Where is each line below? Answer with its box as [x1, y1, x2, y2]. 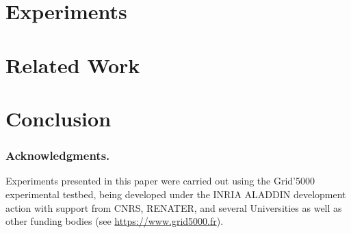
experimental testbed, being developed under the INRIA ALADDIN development [5, 187, 346, 201]
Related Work [5, 51, 140, 79]
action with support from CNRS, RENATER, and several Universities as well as [5, 200, 342, 215]
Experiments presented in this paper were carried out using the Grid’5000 [5, 174, 315, 188]
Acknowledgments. [5, 147, 110, 164]
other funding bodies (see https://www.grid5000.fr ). [5, 214, 224, 228]
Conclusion [5, 104, 112, 132]
